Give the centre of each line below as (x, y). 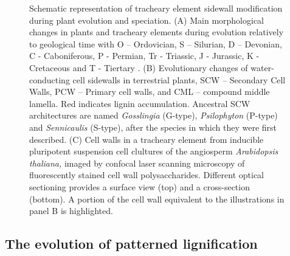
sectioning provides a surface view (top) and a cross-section (140, 186)
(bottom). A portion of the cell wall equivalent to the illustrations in (157, 199)
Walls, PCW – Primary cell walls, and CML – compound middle (150, 92)
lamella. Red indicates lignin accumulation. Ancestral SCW (140, 103)
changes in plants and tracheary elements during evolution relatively (157, 32)
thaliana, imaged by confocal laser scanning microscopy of (137, 163)
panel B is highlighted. (71, 211)
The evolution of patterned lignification (131, 244)
